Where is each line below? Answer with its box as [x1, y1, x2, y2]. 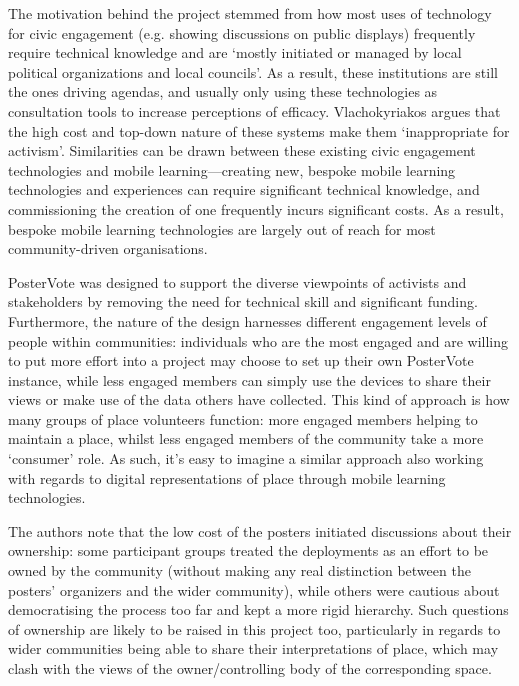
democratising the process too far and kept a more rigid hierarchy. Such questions [8, 599, 509, 620]
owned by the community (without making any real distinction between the [8, 560, 471, 581]
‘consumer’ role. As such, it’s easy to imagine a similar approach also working [8, 448, 484, 469]
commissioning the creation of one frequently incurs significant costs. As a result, [8, 198, 504, 219]
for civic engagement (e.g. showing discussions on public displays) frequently [8, 22, 476, 43]
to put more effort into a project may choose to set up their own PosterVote [8, 350, 474, 371]
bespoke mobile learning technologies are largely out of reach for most [8, 218, 436, 239]
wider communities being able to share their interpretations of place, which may [8, 638, 499, 659]
